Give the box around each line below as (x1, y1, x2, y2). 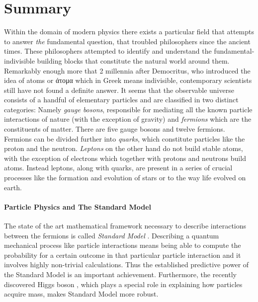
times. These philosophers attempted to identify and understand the (4, 46, 212, 56)
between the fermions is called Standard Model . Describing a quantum (4, 230, 219, 240)
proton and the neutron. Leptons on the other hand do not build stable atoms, (4, 143, 243, 153)
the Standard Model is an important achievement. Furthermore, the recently (4, 269, 237, 279)
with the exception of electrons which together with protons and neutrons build (4, 152, 246, 163)
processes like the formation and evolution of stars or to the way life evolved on (4, 172, 246, 183)
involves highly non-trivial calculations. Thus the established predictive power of (4, 259, 249, 270)
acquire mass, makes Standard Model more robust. (4, 289, 159, 299)
